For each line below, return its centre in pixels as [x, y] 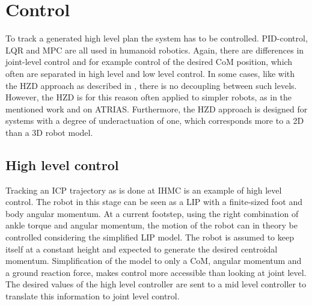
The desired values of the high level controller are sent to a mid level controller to [156, 284]
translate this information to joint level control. [93, 296]
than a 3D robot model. [49, 132]
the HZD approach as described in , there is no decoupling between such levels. [151, 85]
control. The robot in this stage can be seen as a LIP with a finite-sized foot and [154, 202]
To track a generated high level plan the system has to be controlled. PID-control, [157, 38]
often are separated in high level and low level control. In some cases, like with [150, 73]
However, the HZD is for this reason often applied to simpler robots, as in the [149, 97]
